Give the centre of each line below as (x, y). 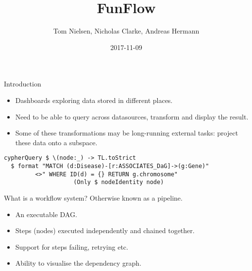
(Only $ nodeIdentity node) (119, 182)
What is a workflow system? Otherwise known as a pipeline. (93, 197)
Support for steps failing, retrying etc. (72, 246)
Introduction (23, 84)
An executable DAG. (46, 214)
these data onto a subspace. (56, 142)
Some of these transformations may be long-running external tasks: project (127, 133)
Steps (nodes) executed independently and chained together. (105, 230)
